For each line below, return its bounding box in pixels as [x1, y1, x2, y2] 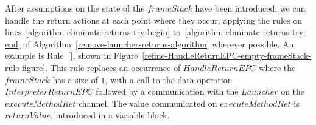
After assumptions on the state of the [5, 2, 145, 14]
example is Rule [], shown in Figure [5, 49, 138, 62]
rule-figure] [5, 61, 46, 73]
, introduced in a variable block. [50, 109, 170, 121]
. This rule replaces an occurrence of [45, 61, 181, 73]
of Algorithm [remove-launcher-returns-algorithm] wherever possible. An [23, 37, 294, 50]
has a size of [52, 73, 98, 86]
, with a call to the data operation [105, 73, 233, 86]
